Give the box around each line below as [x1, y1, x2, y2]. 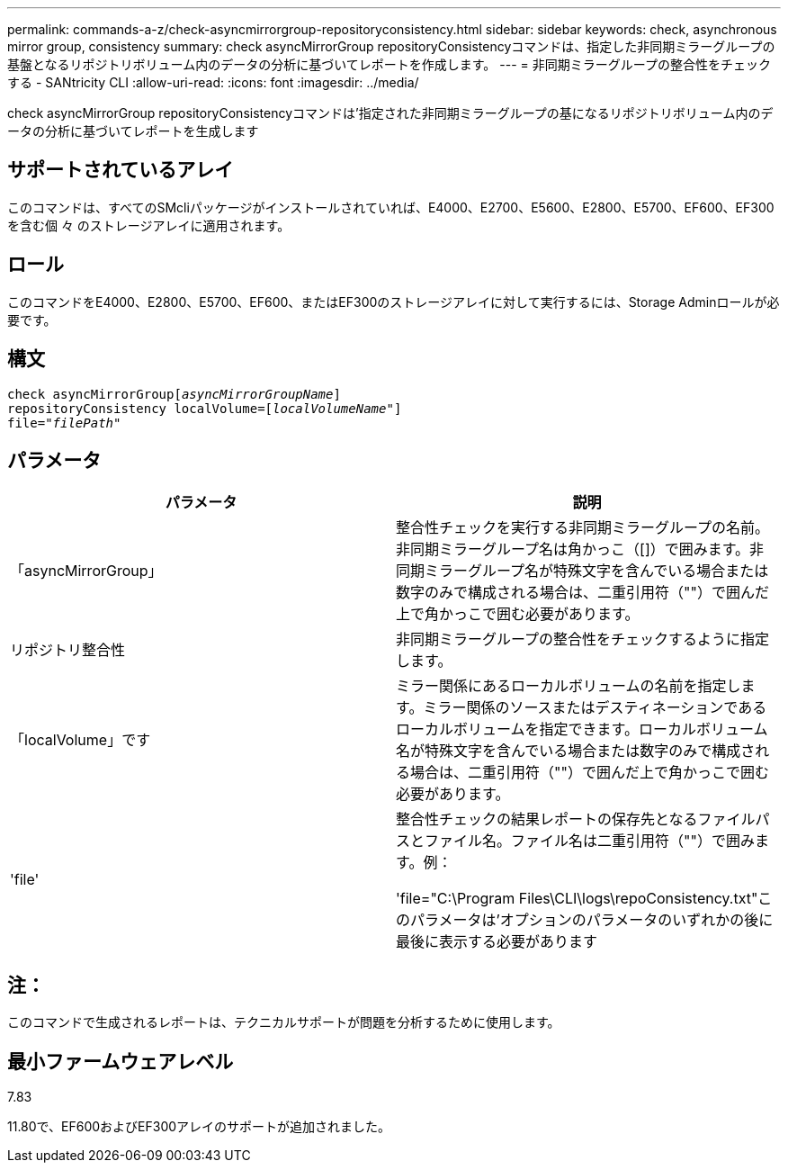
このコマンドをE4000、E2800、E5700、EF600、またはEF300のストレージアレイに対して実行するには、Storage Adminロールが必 [7, 293, 780, 310]
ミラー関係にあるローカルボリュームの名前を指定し [396, 677, 741, 696]
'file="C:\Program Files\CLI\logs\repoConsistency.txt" [396, 889, 758, 908]
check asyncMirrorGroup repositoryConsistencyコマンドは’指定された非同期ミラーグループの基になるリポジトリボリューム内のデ [7, 105, 774, 121]
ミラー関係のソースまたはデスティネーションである [423, 698, 767, 717]
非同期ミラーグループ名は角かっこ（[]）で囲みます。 [396, 540, 750, 559]
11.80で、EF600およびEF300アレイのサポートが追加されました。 [7, 1119, 391, 1135]
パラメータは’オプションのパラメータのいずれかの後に [410, 911, 774, 930]
